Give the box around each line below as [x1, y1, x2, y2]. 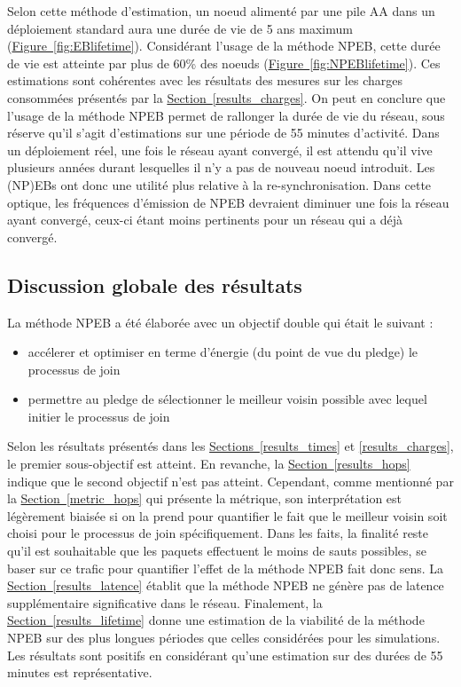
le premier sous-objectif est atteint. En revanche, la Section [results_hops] [7, 454, 410, 473]
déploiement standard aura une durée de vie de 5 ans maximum [7, 19, 353, 37]
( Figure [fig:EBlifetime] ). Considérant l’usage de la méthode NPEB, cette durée [7, 36, 441, 55]
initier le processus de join [27, 407, 170, 425]
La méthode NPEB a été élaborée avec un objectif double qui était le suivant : [7, 312, 434, 331]
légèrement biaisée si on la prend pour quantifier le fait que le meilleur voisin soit [7, 506, 448, 525]
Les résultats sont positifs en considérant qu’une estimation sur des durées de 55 [7, 645, 443, 664]
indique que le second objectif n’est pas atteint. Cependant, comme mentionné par [7, 471, 454, 490]
